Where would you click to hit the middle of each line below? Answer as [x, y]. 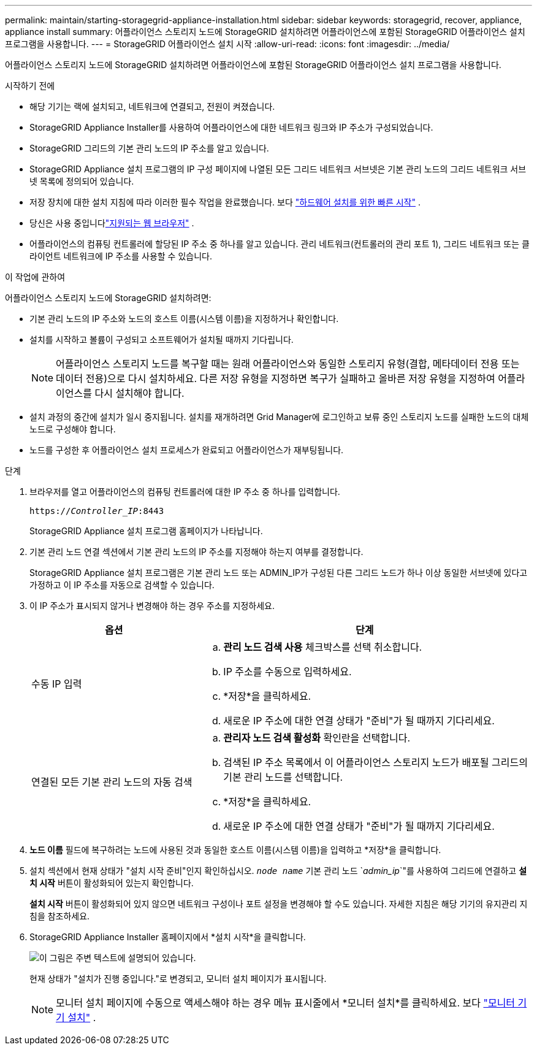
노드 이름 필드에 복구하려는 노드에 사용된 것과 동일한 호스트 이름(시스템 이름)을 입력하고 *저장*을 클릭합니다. [235, 850]
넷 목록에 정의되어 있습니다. [82, 181]
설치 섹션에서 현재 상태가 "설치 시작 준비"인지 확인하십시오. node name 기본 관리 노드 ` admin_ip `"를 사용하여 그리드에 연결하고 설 [278, 871]
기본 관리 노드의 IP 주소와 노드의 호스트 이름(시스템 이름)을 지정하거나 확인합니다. [184, 319]
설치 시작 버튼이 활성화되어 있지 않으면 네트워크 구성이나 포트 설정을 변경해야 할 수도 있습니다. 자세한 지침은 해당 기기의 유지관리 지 [279, 904]
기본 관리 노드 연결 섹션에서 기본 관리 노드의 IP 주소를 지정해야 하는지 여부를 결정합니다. [196, 552]
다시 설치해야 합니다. [139, 393]
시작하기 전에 [30, 86]
